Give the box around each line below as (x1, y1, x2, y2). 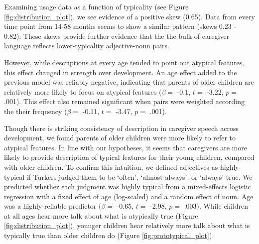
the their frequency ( (4, 106, 67, 116)
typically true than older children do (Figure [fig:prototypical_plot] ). (4, 230, 214, 241)
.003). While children (184, 201, 249, 211)
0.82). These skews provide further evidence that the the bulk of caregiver (4, 30, 230, 41)
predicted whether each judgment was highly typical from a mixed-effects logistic (4, 181, 251, 192)
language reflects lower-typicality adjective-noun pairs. (4, 40, 169, 51)
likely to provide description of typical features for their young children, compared (4, 152, 255, 162)
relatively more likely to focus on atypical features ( (4, 86, 162, 97)
